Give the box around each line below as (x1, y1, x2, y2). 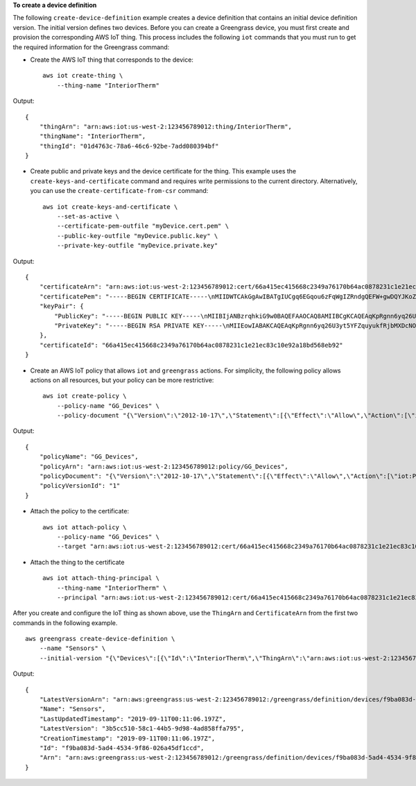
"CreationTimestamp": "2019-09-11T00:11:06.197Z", (39, 734, 216, 742)
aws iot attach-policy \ (42, 523, 127, 531)
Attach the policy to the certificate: (30, 507, 130, 515)
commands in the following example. (12, 618, 118, 627)
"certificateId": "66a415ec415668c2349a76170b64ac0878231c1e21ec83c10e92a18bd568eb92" (39, 341, 343, 349)
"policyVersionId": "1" (39, 482, 121, 490)
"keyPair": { (39, 302, 84, 310)
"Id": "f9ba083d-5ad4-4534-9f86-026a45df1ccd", (39, 744, 205, 752)
